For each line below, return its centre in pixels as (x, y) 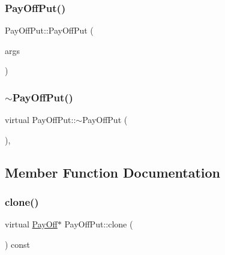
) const (18, 244)
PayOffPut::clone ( (99, 224)
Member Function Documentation (113, 172)
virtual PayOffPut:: (40, 120)
